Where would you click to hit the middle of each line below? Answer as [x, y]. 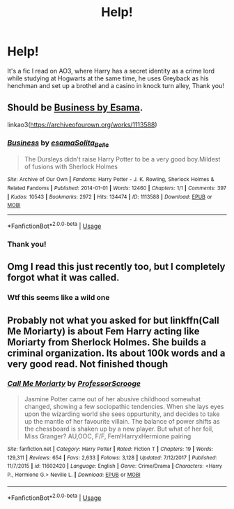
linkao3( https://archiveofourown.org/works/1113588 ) [83, 124]
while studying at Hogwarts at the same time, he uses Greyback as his [108, 78]
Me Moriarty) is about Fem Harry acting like [103, 331]
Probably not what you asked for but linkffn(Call [113, 320]
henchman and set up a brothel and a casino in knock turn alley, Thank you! [116, 85]
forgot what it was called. [63, 278]
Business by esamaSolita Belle [58, 143]
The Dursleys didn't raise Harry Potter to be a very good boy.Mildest [122, 159]
